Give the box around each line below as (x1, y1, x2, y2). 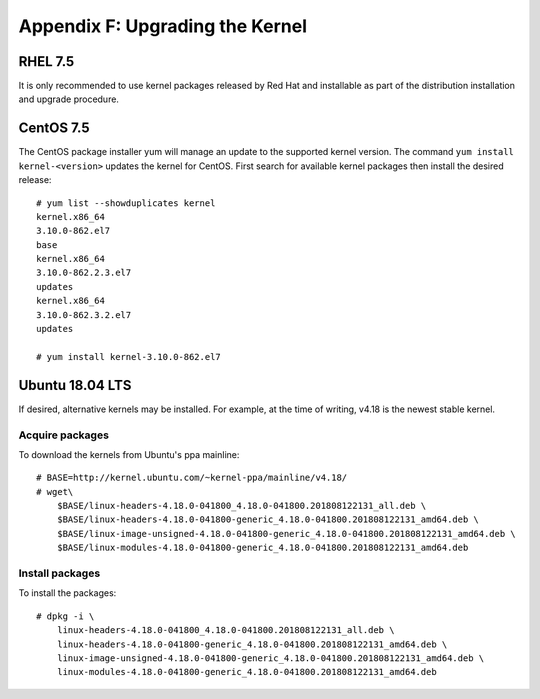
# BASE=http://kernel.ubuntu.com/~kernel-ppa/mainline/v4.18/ (36, 472, 348, 484)
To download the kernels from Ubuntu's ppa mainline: (18, 448, 240, 460)
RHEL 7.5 (18, 53, 75, 70)
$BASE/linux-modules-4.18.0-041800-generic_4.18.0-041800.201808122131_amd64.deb (56, 542, 469, 554)
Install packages (18, 566, 101, 580)
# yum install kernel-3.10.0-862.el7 (36, 351, 222, 362)
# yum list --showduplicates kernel (36, 197, 216, 209)
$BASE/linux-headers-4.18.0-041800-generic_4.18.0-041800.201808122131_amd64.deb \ (56, 514, 480, 525)
